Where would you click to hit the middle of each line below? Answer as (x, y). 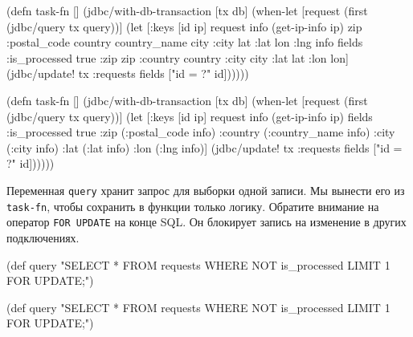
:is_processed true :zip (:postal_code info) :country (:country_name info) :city (201, 132)
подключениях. (43, 237)
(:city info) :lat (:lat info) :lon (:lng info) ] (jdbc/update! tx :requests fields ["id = (204, 147)
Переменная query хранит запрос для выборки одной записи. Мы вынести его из (206, 190)
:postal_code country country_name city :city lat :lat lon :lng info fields (185, 42)
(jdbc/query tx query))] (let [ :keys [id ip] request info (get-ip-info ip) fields (190, 116)
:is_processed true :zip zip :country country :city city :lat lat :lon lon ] (178, 57)
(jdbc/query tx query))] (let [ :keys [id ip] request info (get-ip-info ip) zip (184, 26)
